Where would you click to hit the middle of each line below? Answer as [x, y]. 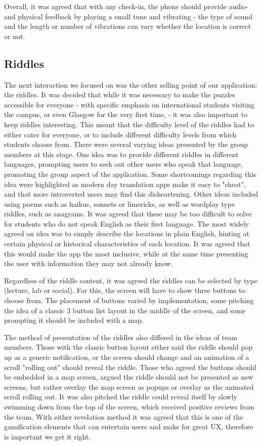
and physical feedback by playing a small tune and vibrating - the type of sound [128, 16]
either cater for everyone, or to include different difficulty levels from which [120, 134]
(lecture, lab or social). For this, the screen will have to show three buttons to [125, 290]
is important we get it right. [48, 436]
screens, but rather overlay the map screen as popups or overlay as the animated [129, 386]
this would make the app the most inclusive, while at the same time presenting [126, 253]
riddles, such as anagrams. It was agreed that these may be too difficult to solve [128, 214]
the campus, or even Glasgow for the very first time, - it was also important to [126, 114]
